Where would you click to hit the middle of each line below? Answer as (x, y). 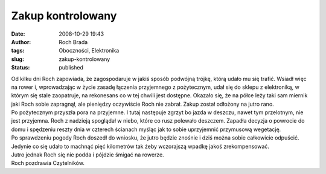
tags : (18, 51)
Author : (21, 42)
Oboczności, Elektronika (89, 51)
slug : (18, 59)
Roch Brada (73, 42)
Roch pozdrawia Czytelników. (48, 163)
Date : (18, 34)
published (71, 68)
